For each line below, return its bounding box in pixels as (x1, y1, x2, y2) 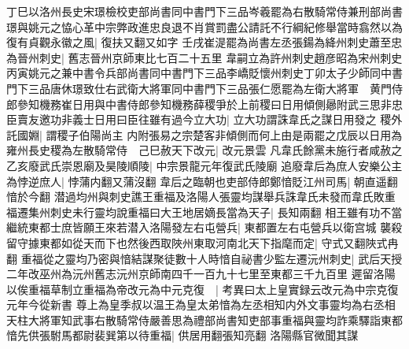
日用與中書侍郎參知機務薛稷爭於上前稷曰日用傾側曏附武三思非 (72, 95, 392, 112)
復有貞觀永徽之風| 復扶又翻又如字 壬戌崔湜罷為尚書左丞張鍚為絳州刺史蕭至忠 (6, 34, 403, 50)
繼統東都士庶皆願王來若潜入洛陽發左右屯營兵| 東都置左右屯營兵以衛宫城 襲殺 (6, 219, 403, 236)
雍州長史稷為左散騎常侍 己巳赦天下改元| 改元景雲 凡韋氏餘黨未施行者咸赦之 (6, 142, 403, 158)
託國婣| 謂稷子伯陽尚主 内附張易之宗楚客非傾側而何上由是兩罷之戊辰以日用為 (6, 126, 403, 143)
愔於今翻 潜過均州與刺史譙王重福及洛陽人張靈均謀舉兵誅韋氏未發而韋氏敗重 (6, 188, 396, 205)
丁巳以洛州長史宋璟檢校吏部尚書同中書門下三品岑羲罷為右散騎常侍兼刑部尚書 (6, 3, 403, 19)
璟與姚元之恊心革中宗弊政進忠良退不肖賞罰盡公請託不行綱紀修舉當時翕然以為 (6, 18, 403, 35)
